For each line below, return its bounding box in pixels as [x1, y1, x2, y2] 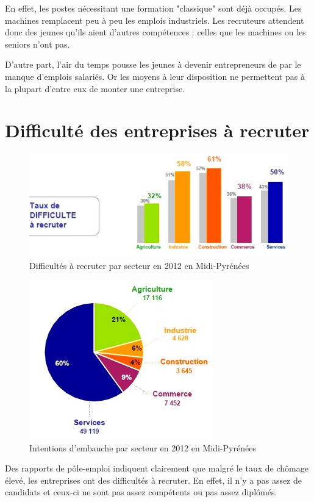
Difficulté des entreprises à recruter [5, 118, 310, 143]
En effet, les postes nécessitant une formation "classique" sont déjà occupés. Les [5, 2, 302, 14]
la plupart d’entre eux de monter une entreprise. [5, 82, 185, 95]
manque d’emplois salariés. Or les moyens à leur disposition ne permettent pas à [5, 70, 305, 82]
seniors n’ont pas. [5, 37, 70, 50]
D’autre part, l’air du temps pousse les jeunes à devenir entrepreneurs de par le [5, 58, 301, 71]
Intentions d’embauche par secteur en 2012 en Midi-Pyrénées [29, 441, 256, 454]
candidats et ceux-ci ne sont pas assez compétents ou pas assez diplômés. [5, 486, 277, 498]
